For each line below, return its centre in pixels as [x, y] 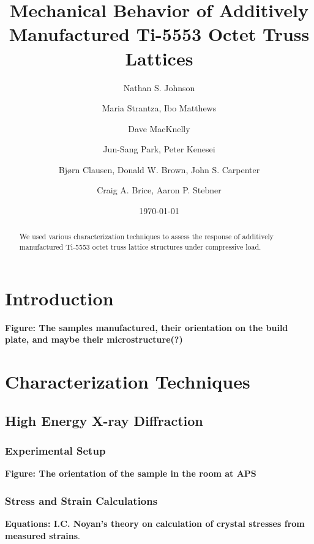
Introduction [59, 298]
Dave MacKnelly [159, 128]
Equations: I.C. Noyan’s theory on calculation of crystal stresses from [155, 524]
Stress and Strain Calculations [81, 500]
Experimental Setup [55, 450]
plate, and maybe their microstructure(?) [94, 339]
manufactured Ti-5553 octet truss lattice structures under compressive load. [140, 247]
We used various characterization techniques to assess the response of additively [147, 237]
